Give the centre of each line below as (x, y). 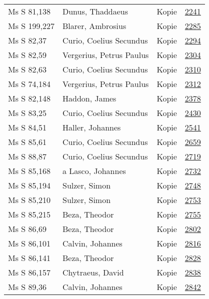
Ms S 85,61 (27, 142)
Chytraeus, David (93, 272)
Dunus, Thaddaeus (95, 11)
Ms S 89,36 (27, 287)
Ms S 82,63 (27, 69)
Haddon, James (89, 98)
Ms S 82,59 (27, 55)
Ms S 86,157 (29, 272)
